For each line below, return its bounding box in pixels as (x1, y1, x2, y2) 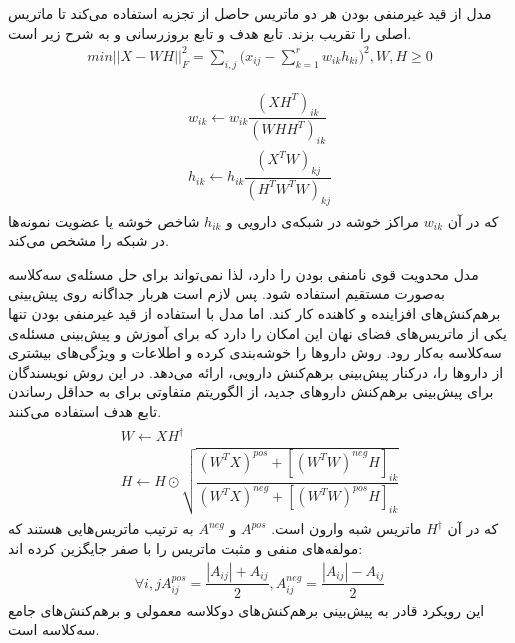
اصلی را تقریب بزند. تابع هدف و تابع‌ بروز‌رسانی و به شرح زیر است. (8, 22, 412, 43)
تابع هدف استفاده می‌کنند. (8, 400, 162, 421)
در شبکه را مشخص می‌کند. (8, 230, 169, 251)
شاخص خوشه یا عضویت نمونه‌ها (8, 210, 200, 231)
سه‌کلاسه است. (8, 619, 100, 640)
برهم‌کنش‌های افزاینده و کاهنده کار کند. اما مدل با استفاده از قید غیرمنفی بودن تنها (8, 302, 501, 323)
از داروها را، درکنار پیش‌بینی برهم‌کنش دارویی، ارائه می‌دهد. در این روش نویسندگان (8, 361, 504, 382)
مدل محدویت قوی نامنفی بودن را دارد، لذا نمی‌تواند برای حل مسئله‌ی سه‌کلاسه (8, 263, 479, 284)
